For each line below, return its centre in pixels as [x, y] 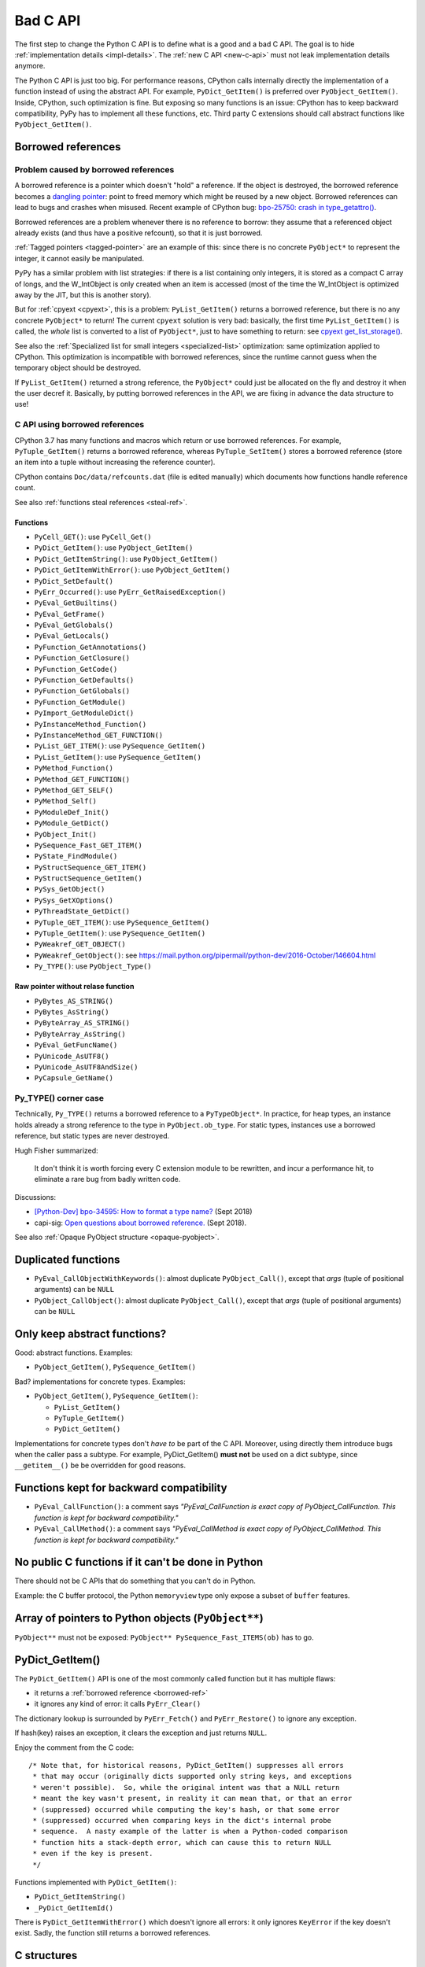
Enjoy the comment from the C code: [74, 1747]
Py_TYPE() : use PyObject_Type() [93, 966]
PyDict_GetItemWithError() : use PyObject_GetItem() [133, 570]
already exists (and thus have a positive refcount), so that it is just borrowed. [139, 233]
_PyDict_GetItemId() [74, 1908]
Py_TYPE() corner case [59, 1098]
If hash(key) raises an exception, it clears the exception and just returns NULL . [141, 1733]
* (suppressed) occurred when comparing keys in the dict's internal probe [182, 1820]
